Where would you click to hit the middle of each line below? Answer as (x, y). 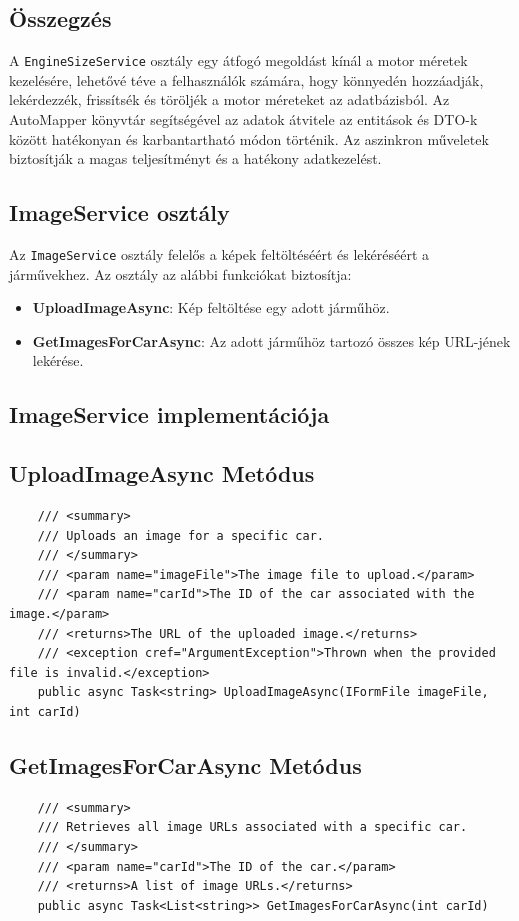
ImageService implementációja (169, 414)
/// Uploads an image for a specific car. (180, 535)
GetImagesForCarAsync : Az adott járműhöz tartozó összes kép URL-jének (271, 340)
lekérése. (58, 360)
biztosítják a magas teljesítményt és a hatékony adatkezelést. (195, 158)
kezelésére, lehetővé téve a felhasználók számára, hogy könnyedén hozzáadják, (246, 79)
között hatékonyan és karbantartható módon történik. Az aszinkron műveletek (249, 138)
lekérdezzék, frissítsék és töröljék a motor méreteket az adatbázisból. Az (229, 99)
